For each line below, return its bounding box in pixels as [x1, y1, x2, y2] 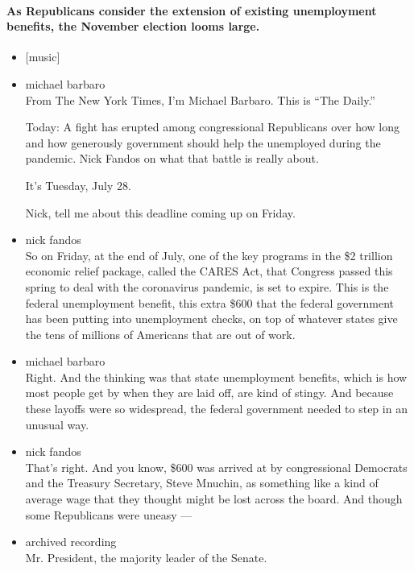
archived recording [25, 533, 117, 550]
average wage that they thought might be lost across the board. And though [25, 490, 403, 507]
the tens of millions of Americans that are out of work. [25, 325, 296, 342]
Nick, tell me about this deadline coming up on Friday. [25, 204, 296, 221]
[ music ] [25, 48, 60, 65]
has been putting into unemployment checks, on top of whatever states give [25, 310, 398, 327]
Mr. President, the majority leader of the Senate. [25, 548, 267, 565]
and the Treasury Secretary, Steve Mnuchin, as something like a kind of [25, 474, 379, 491]
